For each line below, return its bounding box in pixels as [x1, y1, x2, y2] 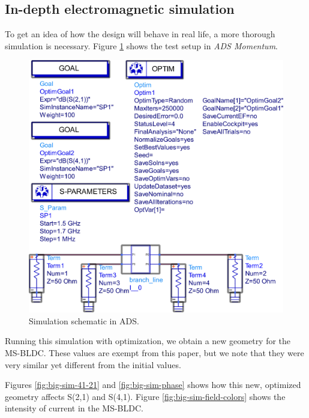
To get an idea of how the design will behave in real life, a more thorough [5, 28, 275, 40]
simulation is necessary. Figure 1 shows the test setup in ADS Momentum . [5, 39, 278, 52]
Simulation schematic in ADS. [29, 314, 139, 327]
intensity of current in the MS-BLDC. [5, 402, 143, 414]
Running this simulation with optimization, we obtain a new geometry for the [5, 335, 291, 347]
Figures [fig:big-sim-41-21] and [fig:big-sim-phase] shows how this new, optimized [5, 378, 301, 391]
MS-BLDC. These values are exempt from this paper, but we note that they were [5, 347, 304, 359]
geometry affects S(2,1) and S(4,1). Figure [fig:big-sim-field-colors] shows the [5, 390, 286, 402]
